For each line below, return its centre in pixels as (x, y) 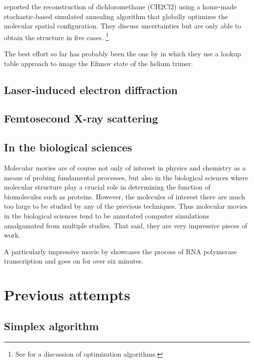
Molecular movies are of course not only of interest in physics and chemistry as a (125, 167)
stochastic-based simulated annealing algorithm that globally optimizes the (116, 16)
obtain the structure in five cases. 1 (56, 36)
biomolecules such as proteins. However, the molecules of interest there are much (125, 196)
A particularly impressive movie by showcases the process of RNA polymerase (120, 251)
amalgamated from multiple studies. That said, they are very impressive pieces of (126, 225)
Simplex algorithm (52, 326)
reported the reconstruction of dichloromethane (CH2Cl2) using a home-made (120, 6)
